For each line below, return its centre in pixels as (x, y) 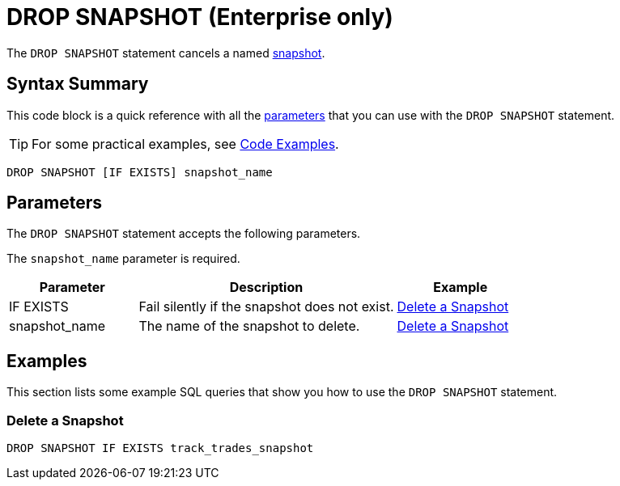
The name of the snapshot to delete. (249, 326)
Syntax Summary (78, 84)
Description (266, 287)
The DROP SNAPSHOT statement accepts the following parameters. (184, 234)
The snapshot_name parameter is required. (123, 259)
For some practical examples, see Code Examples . (185, 144)
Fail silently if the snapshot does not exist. (266, 307)
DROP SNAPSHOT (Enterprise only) (200, 17)
